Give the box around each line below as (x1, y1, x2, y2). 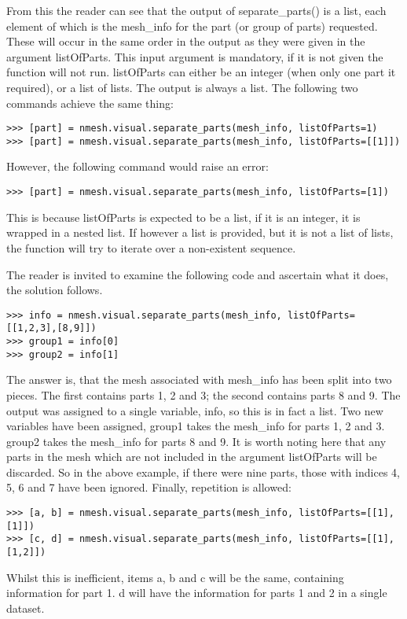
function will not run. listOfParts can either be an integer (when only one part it (6, 64, 396, 80)
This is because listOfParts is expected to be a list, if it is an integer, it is (6, 208, 361, 225)
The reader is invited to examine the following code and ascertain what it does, (6, 266, 389, 282)
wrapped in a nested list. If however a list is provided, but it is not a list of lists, (6, 224, 394, 241)
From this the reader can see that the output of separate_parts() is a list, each (6, 2, 387, 18)
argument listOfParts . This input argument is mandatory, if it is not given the (6, 48, 383, 64)
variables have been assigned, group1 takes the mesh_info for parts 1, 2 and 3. (6, 418, 385, 434)
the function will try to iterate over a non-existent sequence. (6, 239, 296, 256)
